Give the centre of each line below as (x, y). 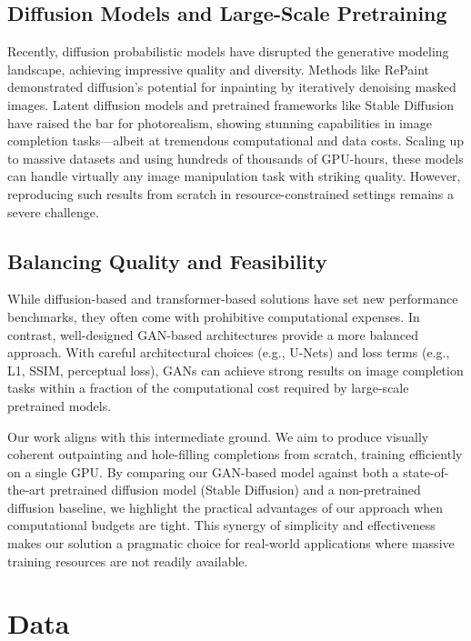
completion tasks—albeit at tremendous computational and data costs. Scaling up (236, 140)
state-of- (426, 471)
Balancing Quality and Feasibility (167, 260)
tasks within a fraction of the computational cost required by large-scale (208, 388)
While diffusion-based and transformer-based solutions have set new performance (233, 299)
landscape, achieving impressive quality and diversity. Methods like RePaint (219, 69)
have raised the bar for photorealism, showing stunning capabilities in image (220, 122)
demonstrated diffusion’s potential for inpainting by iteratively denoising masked (232, 87)
